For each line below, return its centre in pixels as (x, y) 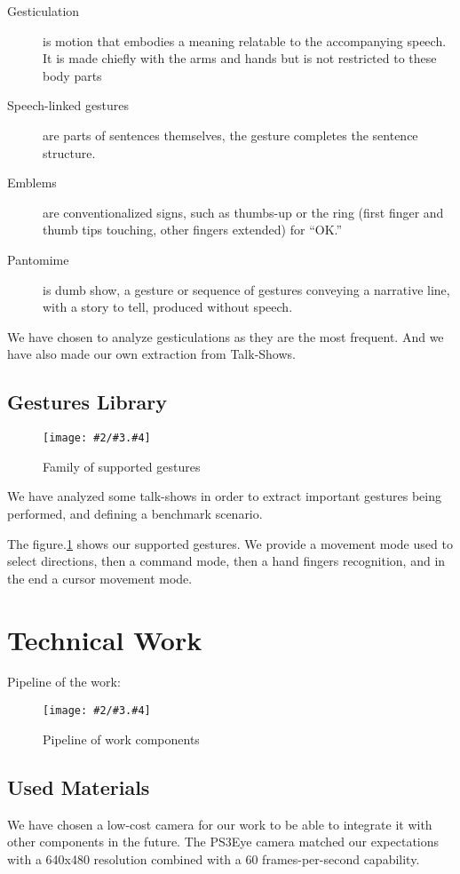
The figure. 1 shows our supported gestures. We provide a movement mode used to (230, 543)
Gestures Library (87, 402)
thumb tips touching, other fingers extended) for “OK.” (193, 230)
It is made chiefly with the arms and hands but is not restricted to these (240, 58)
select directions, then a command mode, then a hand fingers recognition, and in (226, 561)
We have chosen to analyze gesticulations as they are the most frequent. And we (226, 336)
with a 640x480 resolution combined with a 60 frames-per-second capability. (214, 858)
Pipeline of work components (121, 739)
